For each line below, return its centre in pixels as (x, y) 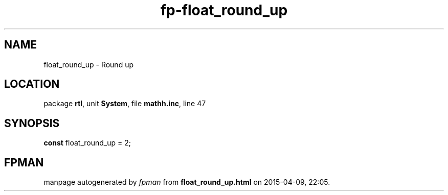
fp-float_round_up (224, 10)
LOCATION (32, 84)
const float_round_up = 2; (87, 143)
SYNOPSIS (32, 123)
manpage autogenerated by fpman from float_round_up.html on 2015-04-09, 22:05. (187, 182)
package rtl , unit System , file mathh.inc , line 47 (125, 104)
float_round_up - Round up (89, 64)
